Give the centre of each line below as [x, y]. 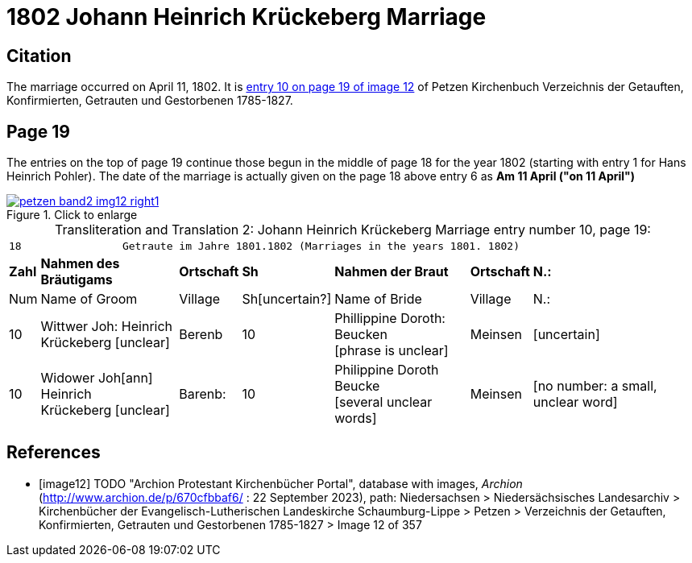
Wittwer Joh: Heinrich [107, 327]
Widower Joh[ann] [97, 378]
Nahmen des [80, 264]
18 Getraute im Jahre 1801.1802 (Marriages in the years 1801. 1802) [264, 246]
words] [356, 418]
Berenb [201, 335]
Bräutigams [77, 280]
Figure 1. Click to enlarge [72, 215]
